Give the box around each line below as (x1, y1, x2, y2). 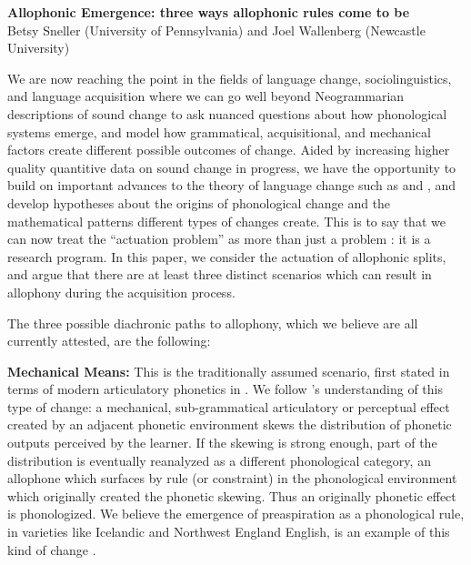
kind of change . (7, 540, 96, 559)
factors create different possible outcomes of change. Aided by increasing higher (7, 140, 450, 159)
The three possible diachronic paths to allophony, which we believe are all (7, 313, 418, 332)
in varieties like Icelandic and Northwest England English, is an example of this (7, 522, 450, 541)
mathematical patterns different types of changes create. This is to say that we (7, 211, 446, 230)
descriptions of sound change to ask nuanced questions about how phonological (7, 104, 447, 123)
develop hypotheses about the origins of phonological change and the (7, 193, 391, 212)
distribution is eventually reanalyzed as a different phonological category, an (7, 450, 431, 469)
